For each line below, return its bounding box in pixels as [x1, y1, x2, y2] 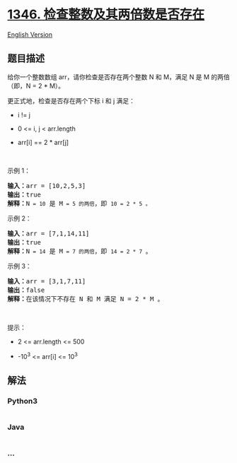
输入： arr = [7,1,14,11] [7, 229, 90, 238]
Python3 [7, 396, 37, 406]
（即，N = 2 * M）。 [7, 81, 65, 90]
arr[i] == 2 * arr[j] [17, 138, 69, 146]
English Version [7, 30, 53, 39]
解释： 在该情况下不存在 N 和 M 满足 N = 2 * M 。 [7, 295, 164, 303]
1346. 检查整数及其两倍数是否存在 [7, 6, 205, 23]
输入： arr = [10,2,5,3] [7, 182, 86, 189]
